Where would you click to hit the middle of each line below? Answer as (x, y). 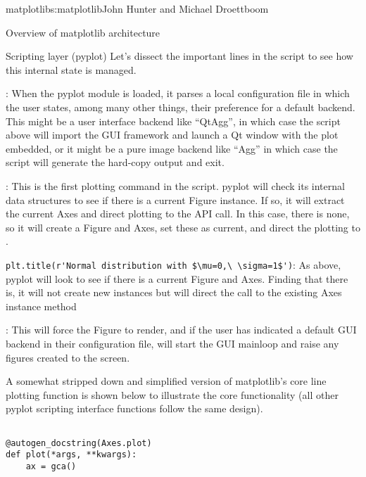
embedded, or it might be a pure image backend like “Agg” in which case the (172, 148)
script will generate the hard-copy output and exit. (115, 162)
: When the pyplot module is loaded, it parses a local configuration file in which (178, 93)
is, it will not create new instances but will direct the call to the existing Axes (174, 292)
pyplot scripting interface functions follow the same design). (134, 408)
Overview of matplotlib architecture (83, 32)
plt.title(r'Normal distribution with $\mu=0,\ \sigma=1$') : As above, (173, 264)
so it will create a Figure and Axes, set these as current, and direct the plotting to (183, 227)
